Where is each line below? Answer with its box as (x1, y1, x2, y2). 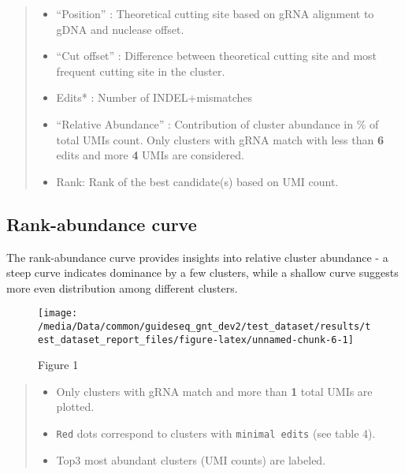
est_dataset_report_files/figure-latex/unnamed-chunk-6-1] (38, 334, 354, 345)
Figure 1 (38, 356, 79, 373)
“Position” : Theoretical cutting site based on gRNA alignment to (56, 6, 374, 21)
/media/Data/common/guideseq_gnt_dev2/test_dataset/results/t (38, 320, 371, 332)
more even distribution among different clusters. (6, 279, 238, 296)
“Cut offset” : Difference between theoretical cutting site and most (56, 47, 377, 64)
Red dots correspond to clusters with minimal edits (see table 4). (56, 425, 376, 442)
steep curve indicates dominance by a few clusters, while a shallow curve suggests (6, 264, 399, 281)
